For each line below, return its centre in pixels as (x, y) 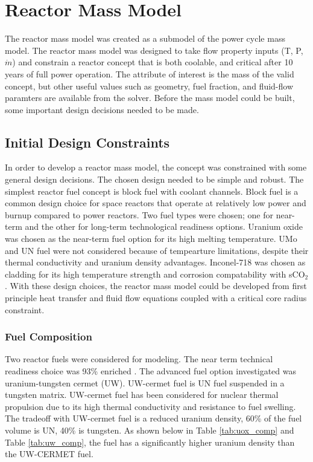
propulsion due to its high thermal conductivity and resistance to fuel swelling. (150, 406)
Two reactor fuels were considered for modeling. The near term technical (139, 359)
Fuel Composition (49, 337)
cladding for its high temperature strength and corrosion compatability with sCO (155, 274)
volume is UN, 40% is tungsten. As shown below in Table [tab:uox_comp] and (150, 430)
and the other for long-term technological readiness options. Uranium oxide (164, 226)
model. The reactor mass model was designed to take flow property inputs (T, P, (154, 50)
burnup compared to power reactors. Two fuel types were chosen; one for (139, 214)
